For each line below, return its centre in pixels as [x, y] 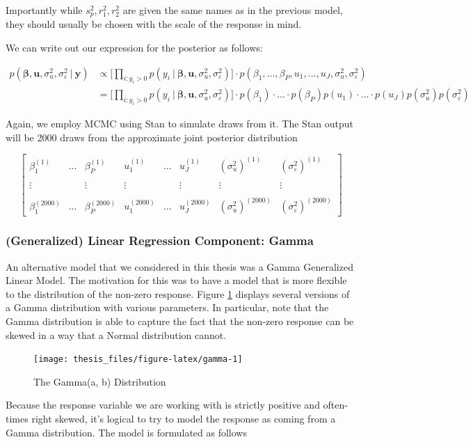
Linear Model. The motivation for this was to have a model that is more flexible [176, 280]
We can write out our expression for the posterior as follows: [134, 48]
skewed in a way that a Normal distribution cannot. [116, 334]
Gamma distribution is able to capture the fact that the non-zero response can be [180, 321]
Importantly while [44, 10]
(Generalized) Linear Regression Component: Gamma [160, 240]
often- [335, 405]
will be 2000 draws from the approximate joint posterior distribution [152, 137]
